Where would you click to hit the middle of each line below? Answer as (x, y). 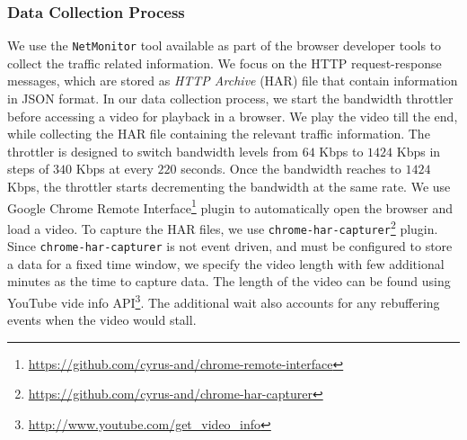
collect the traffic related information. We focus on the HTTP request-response (225, 63)
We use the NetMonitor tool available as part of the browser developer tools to (225, 45)
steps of (28, 169)
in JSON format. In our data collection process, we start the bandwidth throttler (230, 99)
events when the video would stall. (102, 320)
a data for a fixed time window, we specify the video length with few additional (226, 263)
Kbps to (341, 151)
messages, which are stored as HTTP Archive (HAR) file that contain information (233, 81)
